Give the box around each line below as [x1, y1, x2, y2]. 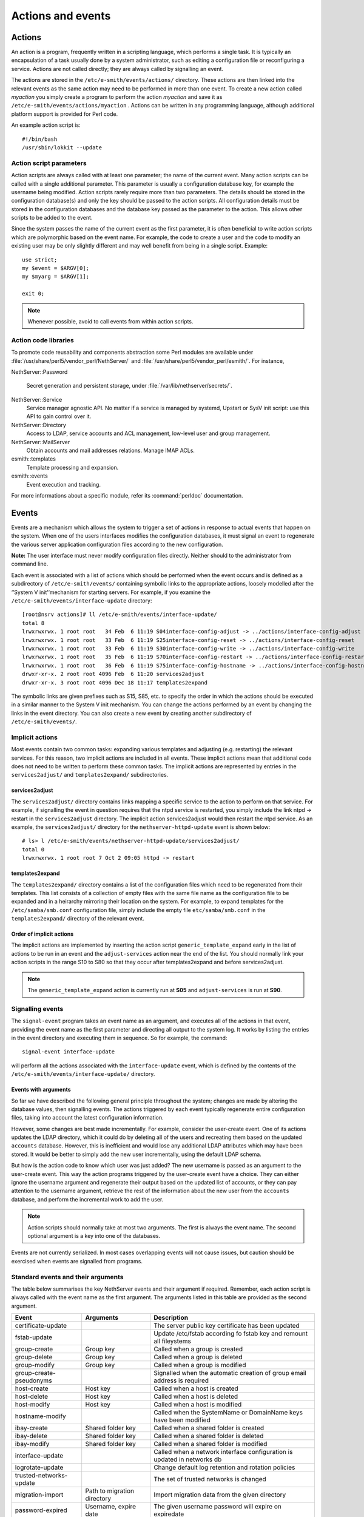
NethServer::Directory [11, 421, 67, 428]
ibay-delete [15, 1432, 48, 1441]
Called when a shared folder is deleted [153, 1432, 264, 1441]
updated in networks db [153, 1455, 222, 1464]
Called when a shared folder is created [153, 1424, 265, 1432]
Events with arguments [11, 1086, 71, 1093]
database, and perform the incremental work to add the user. [11, 1195, 164, 1203]
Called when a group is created [153, 1345, 243, 1353]
